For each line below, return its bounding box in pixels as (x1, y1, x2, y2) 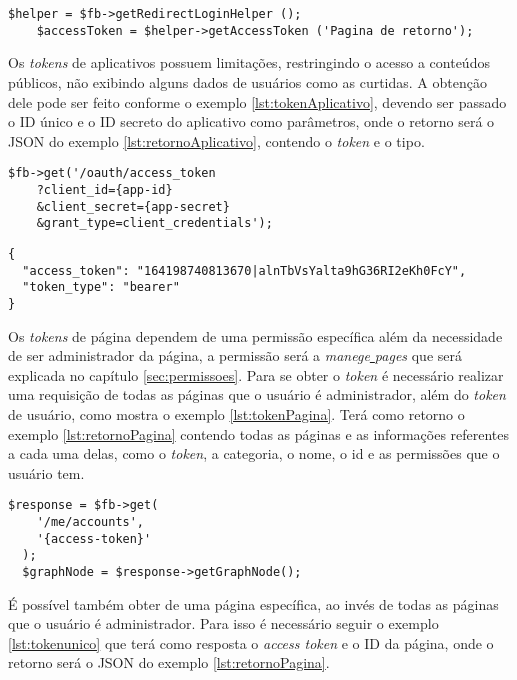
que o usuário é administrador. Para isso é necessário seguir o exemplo (8, 613, 439, 634)
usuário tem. (8, 462, 85, 483)
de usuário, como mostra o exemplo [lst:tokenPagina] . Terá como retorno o (8, 403, 465, 424)
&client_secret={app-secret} (36, 199, 230, 214)
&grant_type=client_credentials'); (36, 216, 273, 231)
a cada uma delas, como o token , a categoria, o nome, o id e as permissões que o (8, 443, 500, 464)
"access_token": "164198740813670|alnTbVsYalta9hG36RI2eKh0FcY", (22, 263, 467, 278)
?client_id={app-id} (36, 182, 173, 197)
